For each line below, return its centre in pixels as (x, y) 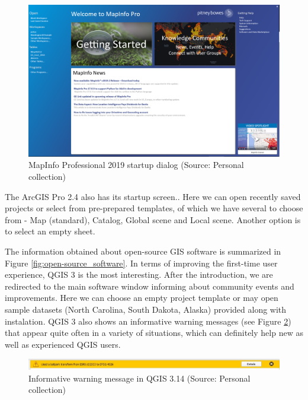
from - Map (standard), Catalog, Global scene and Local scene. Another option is (153, 219)
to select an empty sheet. (50, 231)
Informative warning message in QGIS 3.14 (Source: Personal (139, 378)
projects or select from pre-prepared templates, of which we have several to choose (154, 208)
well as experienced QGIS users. (63, 344)
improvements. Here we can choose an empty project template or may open (142, 298)
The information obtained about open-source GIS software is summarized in (143, 251)
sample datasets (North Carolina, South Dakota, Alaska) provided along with (146, 309)
